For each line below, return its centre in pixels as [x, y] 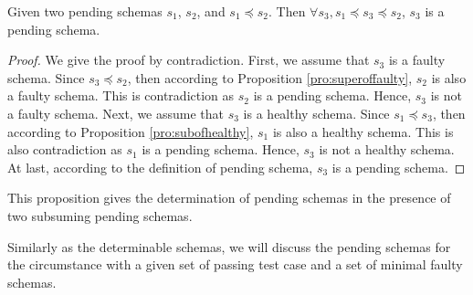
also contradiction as [65, 149]
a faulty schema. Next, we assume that [116, 113]
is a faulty [417, 60]
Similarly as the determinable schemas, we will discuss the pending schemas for [229, 246]
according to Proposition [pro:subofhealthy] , [131, 131]
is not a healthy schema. [387, 149]
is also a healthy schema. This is [363, 131]
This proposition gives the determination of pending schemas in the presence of [229, 198]
